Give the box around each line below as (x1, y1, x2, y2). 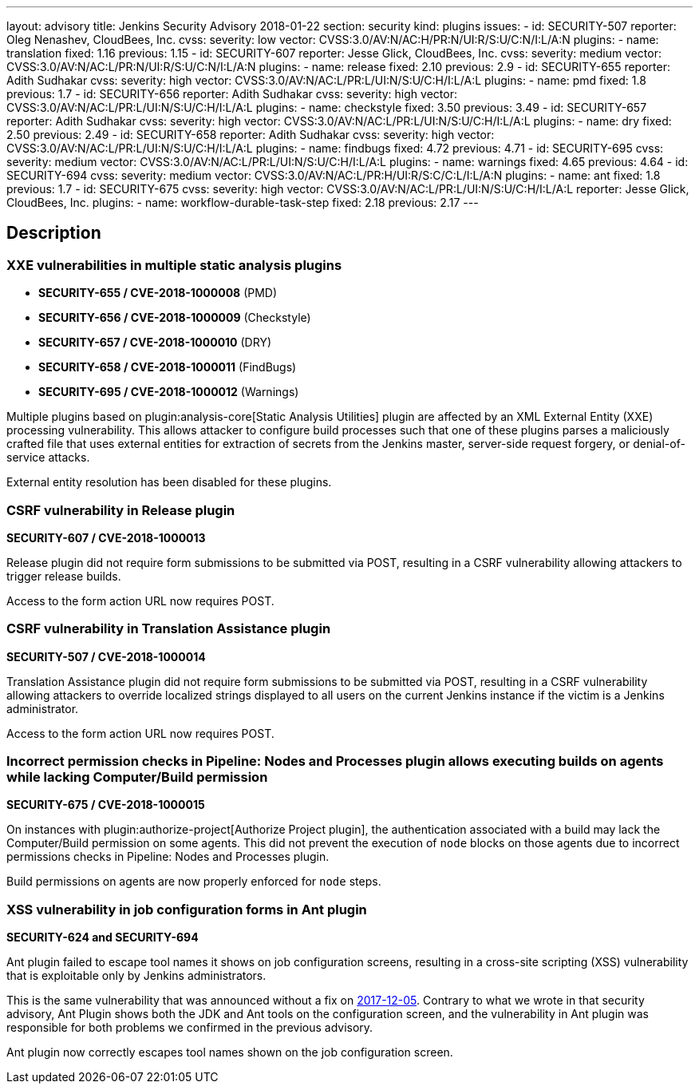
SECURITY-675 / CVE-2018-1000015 (6, 798, 205, 812)
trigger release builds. (6, 569, 121, 583)
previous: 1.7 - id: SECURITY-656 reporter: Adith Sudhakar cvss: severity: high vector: (6, 87, 457, 101)
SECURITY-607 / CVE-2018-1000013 (6, 530, 206, 545)
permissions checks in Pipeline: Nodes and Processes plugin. (6, 850, 330, 864)
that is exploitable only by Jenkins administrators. (6, 969, 267, 983)
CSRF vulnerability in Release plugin (6, 501, 235, 518)
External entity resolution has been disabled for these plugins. (6, 475, 332, 490)
